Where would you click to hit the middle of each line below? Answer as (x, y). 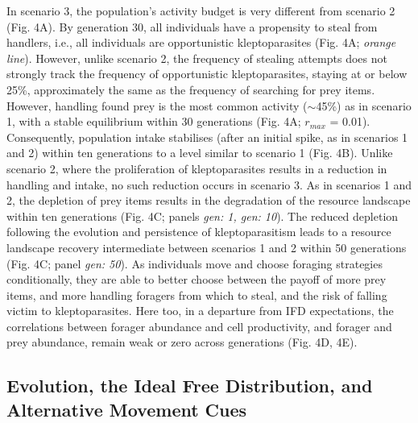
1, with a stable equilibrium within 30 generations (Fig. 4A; (154, 121)
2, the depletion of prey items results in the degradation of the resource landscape (209, 200)
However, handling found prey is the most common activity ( (157, 105)
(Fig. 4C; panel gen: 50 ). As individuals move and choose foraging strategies (195, 263)
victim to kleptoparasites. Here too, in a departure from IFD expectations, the (200, 311)
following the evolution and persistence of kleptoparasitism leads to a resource (199, 232)
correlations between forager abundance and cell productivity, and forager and (199, 326)
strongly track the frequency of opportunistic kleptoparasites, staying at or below (207, 74)
